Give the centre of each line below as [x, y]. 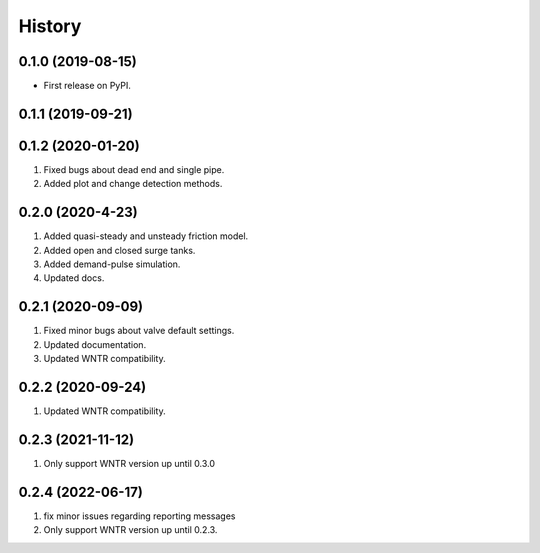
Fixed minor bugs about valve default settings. [139, 331]
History [50, 26]
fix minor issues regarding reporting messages [139, 516]
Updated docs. [74, 278]
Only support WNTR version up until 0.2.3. [130, 530]
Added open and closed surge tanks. [119, 250]
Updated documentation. [95, 344]
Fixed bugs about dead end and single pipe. [134, 169]
